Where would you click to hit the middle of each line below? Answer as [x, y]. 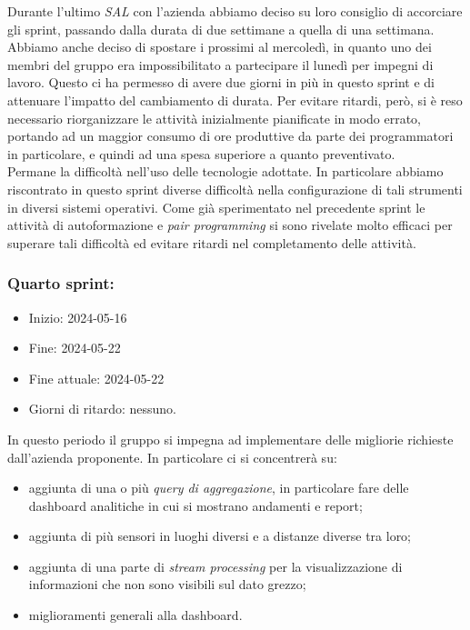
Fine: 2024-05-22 [75, 348]
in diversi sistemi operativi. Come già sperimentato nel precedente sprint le [216, 207]
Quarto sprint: [61, 283]
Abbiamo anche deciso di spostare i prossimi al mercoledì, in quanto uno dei [220, 47]
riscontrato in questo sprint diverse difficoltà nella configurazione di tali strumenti [235, 189]
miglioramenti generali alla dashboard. [135, 615]
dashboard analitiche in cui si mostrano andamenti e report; [195, 505]
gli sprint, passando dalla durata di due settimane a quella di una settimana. [221, 29]
